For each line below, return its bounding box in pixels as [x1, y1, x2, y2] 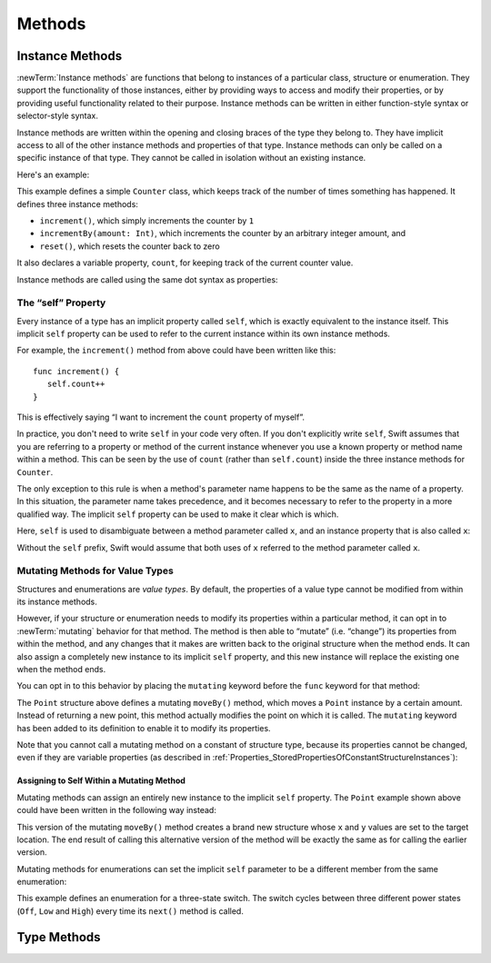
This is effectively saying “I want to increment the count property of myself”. [16, 412, 305, 422]
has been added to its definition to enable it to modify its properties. [16, 722, 272, 733]
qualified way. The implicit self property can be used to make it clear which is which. [16, 509, 339, 520]
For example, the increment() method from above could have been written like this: [16, 345, 336, 356]
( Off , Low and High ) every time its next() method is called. [16, 905, 245, 917]
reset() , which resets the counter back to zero [39, 241, 220, 252]
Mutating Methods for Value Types [16, 564, 175, 577]
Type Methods [16, 929, 101, 945]
